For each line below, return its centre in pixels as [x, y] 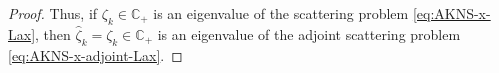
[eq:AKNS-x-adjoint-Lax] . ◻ [95, 54]
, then [53, 33]
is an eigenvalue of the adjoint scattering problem [309, 33]
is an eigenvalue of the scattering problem [281, 13]
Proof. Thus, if [53, 13]
